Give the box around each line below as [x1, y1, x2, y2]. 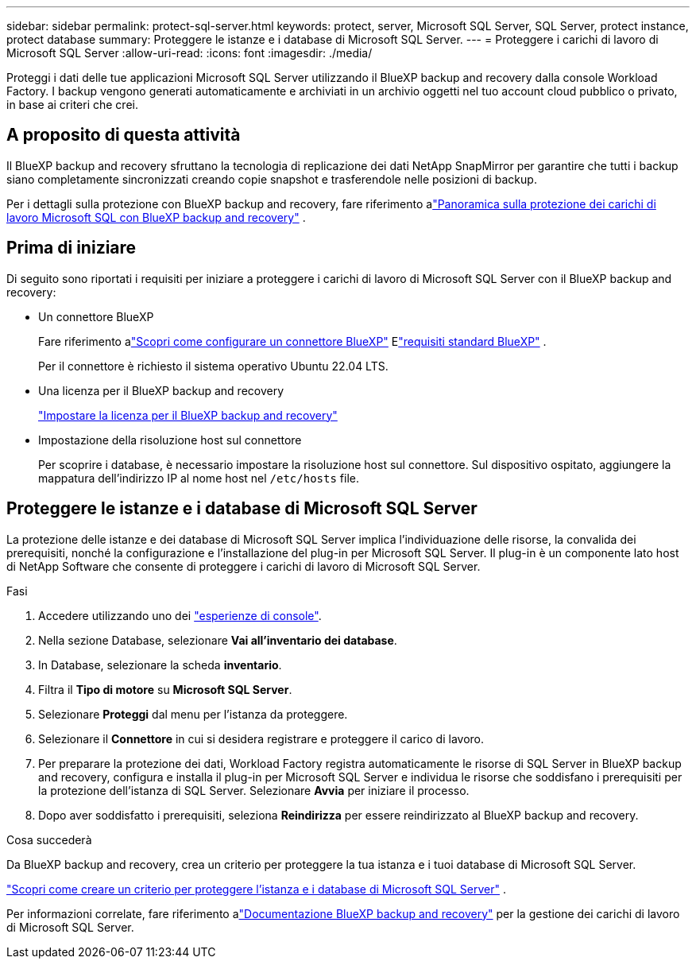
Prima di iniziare [6, 238, 137, 258]
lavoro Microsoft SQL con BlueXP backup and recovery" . [6, 210, 306, 224]
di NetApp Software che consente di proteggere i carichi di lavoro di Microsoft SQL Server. [6, 559, 481, 573]
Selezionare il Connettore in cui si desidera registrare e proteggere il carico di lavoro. [38, 731, 484, 746]
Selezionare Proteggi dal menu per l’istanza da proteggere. [38, 707, 348, 721]
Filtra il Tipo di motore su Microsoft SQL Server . [38, 682, 292, 696]
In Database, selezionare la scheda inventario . [38, 657, 282, 672]
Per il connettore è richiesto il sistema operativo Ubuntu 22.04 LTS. [38, 358, 389, 373]
